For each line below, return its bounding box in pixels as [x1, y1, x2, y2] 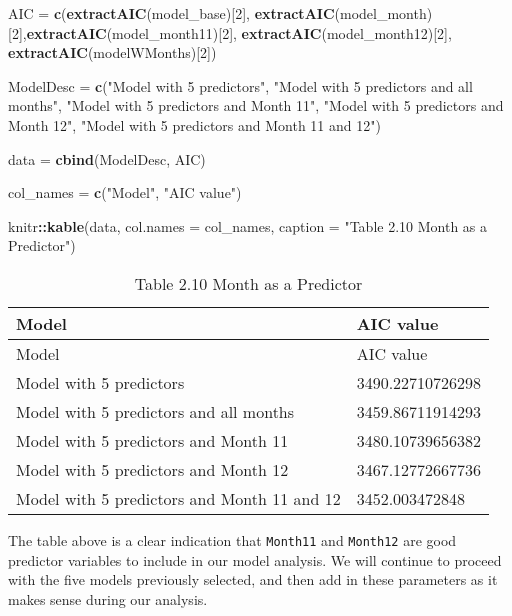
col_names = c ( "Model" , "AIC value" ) [8, 182, 242, 203]
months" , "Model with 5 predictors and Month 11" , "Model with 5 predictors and [8, 95, 504, 116]
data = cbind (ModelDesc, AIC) [8, 148, 206, 169]
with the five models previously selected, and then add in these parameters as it [8, 569, 498, 590]
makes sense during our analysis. [8, 588, 208, 609]
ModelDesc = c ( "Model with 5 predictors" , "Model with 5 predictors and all [8, 75, 473, 96]
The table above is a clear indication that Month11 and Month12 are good [8, 529, 457, 550]
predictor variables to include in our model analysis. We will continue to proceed [8, 549, 502, 570]
